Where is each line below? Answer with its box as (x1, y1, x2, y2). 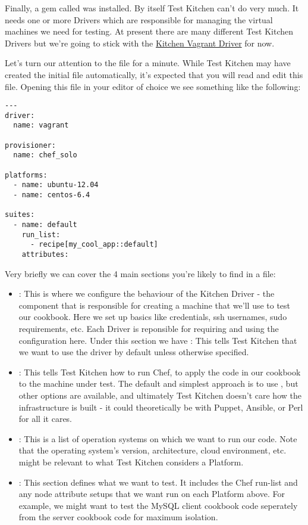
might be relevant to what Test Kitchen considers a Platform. (18, 455, 244, 468)
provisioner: (5, 141, 56, 150)
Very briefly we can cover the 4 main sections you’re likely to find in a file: (5, 267, 276, 279)
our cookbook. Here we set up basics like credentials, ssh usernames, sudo (18, 310, 287, 323)
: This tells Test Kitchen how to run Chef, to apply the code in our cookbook (18, 365, 301, 378)
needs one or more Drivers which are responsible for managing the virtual (5, 13, 273, 26)
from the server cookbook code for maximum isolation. (18, 511, 218, 523)
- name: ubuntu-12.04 (13, 181, 99, 190)
